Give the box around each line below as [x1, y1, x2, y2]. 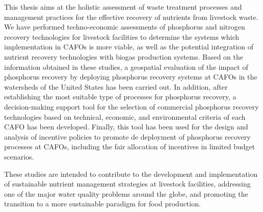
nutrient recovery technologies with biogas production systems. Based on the [4, 51, 244, 62]
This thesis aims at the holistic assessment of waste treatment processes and [4, 2, 242, 12]
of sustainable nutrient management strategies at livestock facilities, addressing [4, 178, 251, 189]
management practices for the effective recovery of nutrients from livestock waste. [4, 11, 258, 22]
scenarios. [4, 151, 34, 162]
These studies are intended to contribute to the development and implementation [4, 168, 258, 179]
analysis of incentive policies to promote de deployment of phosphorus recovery [4, 131, 251, 142]
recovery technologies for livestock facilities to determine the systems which [4, 31, 239, 42]
